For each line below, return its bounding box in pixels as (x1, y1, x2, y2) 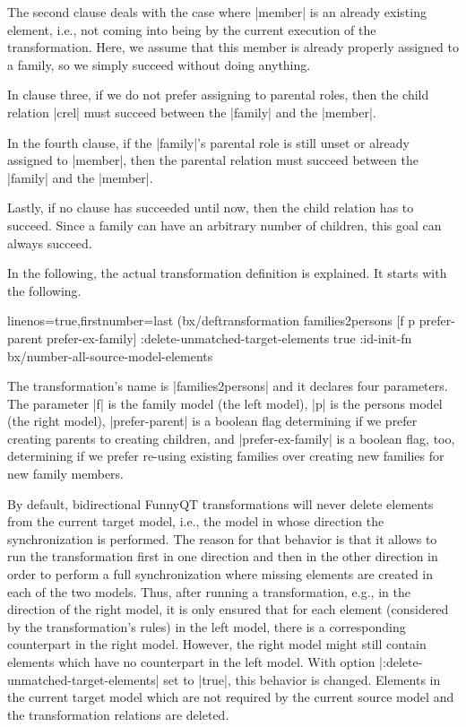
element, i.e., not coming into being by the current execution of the (7, 20, 376, 39)
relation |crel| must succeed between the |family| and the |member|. (7, 102, 376, 121)
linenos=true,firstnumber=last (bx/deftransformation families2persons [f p (7, 311, 416, 330)
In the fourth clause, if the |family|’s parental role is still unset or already (7, 133, 410, 151)
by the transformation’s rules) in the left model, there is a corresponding (7, 617, 406, 636)
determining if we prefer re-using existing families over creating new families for (7, 446, 444, 465)
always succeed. (7, 233, 92, 252)
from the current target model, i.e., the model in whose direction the (7, 512, 384, 531)
